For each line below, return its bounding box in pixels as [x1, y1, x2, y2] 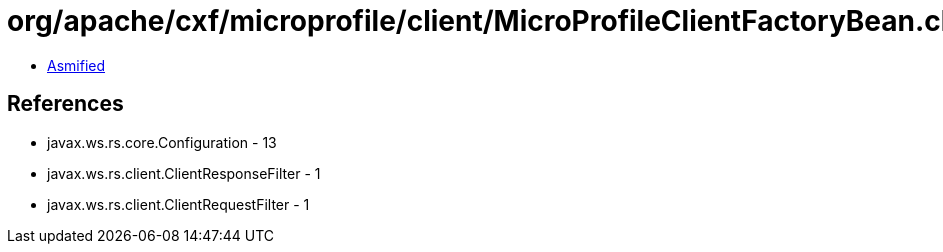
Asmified [47, 56, 106, 74]
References [7, 91, 124, 117]
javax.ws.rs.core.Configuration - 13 [47, 133, 277, 151]
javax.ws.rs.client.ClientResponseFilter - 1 [47, 164, 321, 182]
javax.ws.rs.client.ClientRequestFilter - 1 [47, 195, 310, 213]
